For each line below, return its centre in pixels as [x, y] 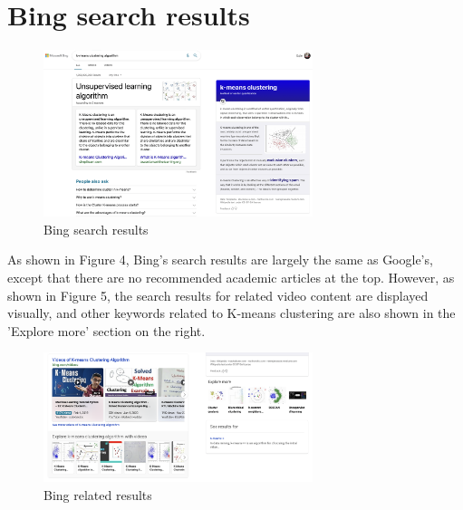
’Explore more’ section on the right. [106, 330]
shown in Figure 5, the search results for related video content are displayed [218, 295]
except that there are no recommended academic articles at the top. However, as [231, 277]
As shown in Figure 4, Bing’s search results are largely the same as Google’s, [220, 260]
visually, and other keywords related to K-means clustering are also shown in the [231, 313]
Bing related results [98, 494]
